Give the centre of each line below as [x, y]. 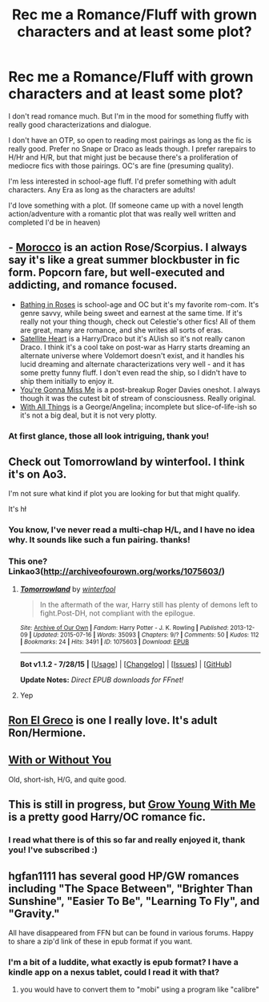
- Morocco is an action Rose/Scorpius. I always [128, 247]
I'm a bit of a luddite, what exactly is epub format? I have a [123, 962]
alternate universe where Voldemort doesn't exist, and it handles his [132, 355]
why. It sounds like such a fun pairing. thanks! [99, 540]
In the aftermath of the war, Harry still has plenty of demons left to [149, 604]
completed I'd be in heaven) [54, 222]
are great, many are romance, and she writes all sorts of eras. [121, 329]
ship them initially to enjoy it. [67, 381]
